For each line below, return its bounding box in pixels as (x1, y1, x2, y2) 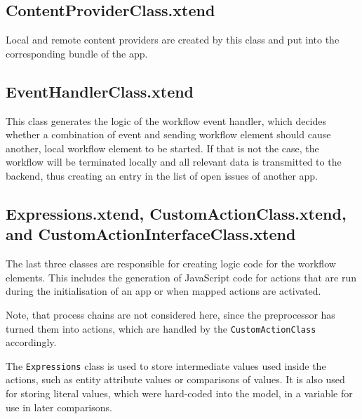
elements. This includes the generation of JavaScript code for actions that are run (6, 270, 357, 284)
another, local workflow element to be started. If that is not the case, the (6, 140, 319, 155)
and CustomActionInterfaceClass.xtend (6, 223, 296, 245)
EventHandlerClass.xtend (6, 80, 194, 102)
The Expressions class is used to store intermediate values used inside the (6, 358, 326, 373)
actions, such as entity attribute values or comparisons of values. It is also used (6, 372, 345, 387)
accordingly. (6, 335, 57, 350)
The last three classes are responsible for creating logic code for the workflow (6, 256, 336, 271)
